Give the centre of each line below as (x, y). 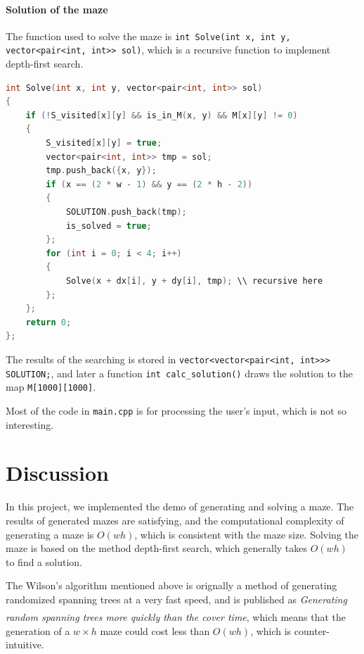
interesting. (30, 424)
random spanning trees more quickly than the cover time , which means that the (176, 617)
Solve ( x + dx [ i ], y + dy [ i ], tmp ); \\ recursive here (194, 281)
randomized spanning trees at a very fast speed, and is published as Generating (176, 599)
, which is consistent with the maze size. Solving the (247, 534)
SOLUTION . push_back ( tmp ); (126, 212)
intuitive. (25, 644)
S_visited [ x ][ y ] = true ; (104, 143)
